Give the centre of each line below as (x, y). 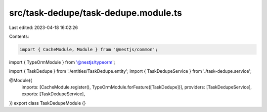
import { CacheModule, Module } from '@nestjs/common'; (89, 49)
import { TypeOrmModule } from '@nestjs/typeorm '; (62, 62)
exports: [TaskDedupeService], (53, 94)
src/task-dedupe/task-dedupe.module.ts (96, 13)
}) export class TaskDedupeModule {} (47, 103)
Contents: (19, 36)
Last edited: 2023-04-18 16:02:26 (44, 28)
